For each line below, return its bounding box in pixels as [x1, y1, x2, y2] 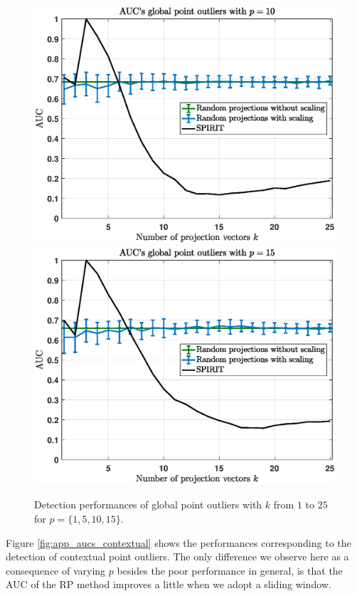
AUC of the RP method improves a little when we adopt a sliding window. [6, 577, 331, 592]
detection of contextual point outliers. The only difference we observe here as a [6, 549, 349, 564]
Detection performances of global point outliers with [34, 497, 262, 512]
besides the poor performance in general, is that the [117, 563, 343, 577]
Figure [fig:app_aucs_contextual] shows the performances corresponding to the [6, 535, 351, 550]
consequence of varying [6, 563, 106, 577]
